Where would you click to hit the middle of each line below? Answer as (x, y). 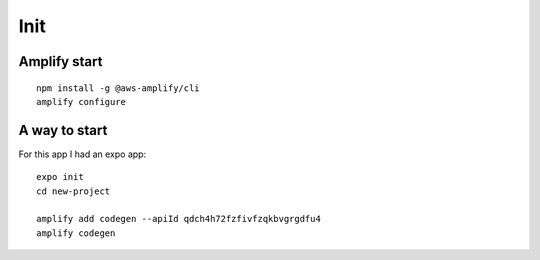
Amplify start (60, 61)
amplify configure (81, 101)
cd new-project (73, 191)
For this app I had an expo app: (82, 154)
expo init (60, 177)
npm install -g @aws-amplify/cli (118, 88)
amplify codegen (76, 233)
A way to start (63, 130)
